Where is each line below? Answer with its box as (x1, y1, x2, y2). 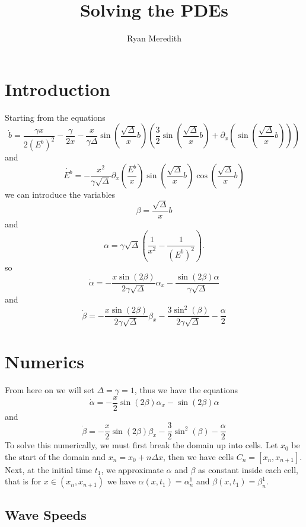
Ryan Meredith (126, 32, 182, 44)
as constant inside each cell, (197, 463, 298, 475)
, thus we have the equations (134, 383, 238, 396)
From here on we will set (5, 383, 94, 396)
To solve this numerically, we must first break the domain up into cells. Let (5, 439, 278, 451)
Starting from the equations (5, 111, 106, 123)
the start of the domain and (5, 450, 106, 462)
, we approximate (101, 463, 164, 475)
